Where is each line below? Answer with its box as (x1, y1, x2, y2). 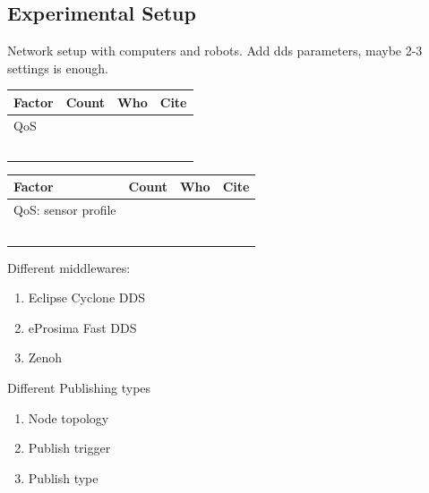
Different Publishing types (7, 378, 151, 396)
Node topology (28, 408, 109, 427)
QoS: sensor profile (13, 200, 116, 219)
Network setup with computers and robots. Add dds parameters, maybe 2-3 (7, 41, 423, 59)
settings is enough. (7, 58, 109, 77)
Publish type (28, 468, 99, 487)
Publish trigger (28, 438, 111, 457)
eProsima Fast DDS (28, 318, 137, 336)
